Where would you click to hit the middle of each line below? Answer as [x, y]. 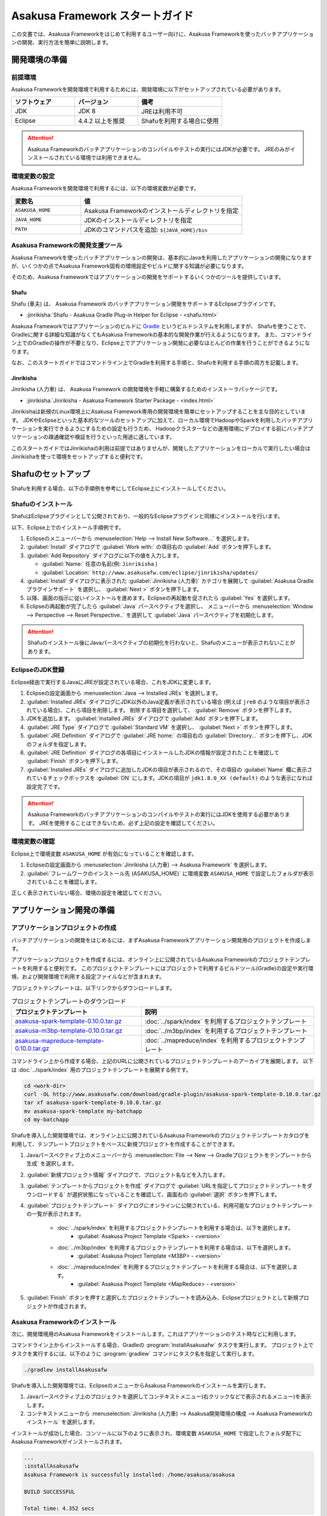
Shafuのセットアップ [51, 474]
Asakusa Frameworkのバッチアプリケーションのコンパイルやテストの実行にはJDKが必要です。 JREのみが [159, 149]
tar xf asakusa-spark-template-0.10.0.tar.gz [93, 1103]
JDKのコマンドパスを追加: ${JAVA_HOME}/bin [146, 229]
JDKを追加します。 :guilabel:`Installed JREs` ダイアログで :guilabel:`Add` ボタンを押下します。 [144, 719]
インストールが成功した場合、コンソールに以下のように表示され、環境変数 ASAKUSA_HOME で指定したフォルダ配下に [157, 1433]
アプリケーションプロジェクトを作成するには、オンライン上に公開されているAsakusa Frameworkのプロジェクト [150, 960]
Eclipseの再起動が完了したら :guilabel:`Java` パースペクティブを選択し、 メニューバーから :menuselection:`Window [170, 606]
